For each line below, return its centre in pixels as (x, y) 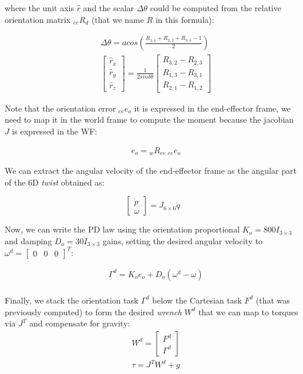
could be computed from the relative (216, 8)
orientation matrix (38, 19)
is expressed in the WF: (55, 131)
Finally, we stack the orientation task (72, 300)
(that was (273, 300)
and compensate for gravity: (80, 323)
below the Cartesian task (197, 300)
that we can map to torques (248, 311)
